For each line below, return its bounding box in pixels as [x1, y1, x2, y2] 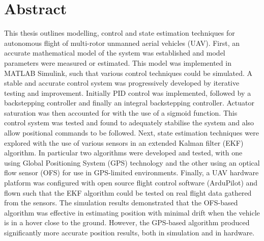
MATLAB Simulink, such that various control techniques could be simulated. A [4, 67, 253, 78]
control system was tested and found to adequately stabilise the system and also [4, 117, 254, 128]
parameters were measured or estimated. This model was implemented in [4, 57, 231, 68]
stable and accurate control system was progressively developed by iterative [4, 77, 240, 88]
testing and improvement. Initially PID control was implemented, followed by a [4, 87, 251, 98]
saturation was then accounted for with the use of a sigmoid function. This [4, 107, 238, 118]
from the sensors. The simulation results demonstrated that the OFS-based [4, 197, 238, 208]
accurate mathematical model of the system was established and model [4, 47, 225, 58]
